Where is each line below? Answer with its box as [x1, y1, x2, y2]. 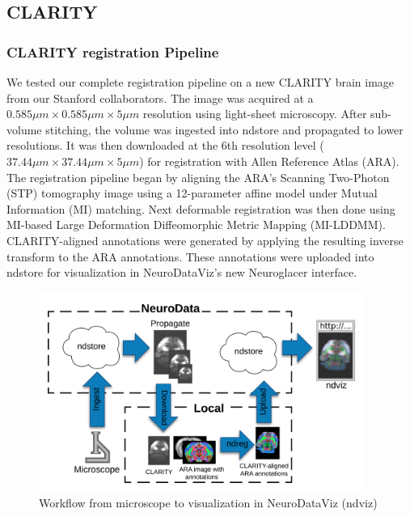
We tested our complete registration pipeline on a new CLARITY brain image [6, 74, 395, 90]
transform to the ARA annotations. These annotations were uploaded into [6, 248, 374, 265]
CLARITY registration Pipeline [6, 41, 219, 61]
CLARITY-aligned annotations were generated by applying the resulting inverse [6, 231, 404, 248]
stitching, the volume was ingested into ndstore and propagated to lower [45, 121, 404, 138]
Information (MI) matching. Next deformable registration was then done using [6, 200, 395, 217]
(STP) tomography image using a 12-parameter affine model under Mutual [6, 184, 378, 201]
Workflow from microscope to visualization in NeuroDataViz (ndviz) [39, 494, 378, 511]
